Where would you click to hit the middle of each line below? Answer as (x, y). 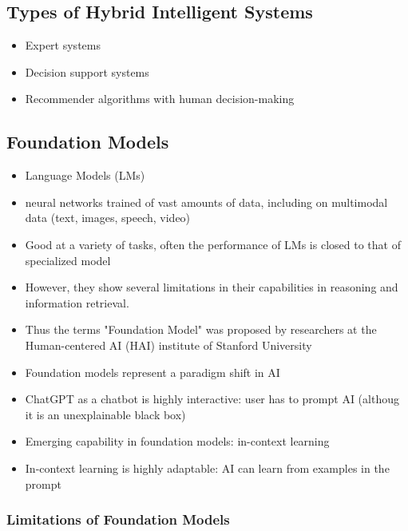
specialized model (68, 260)
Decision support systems (87, 71)
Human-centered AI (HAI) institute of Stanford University (168, 345)
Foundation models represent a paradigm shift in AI (153, 372)
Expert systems (63, 45)
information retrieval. (77, 302)
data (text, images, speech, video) (108, 218)
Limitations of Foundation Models (118, 519)
